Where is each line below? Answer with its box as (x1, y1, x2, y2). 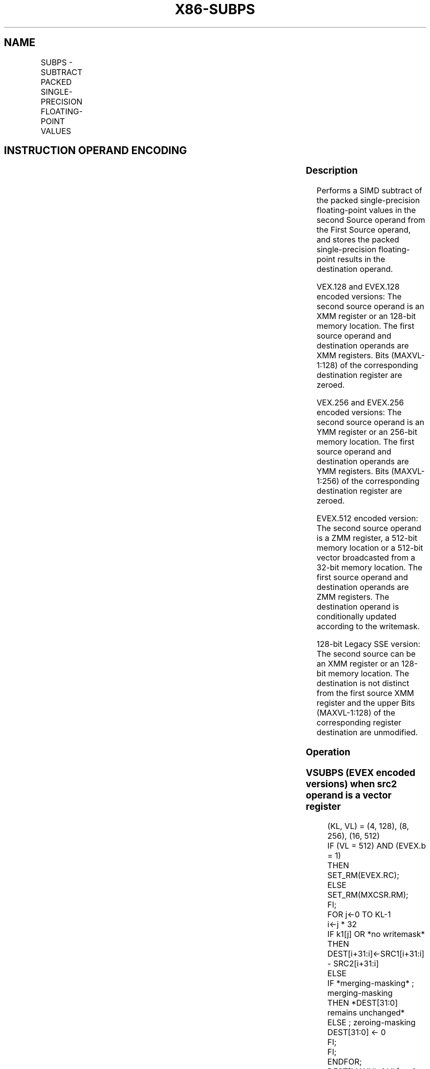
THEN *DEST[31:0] (327, 998, 398, 1008)
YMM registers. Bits (317, 466, 389, 477)
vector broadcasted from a (317, 553, 415, 563)
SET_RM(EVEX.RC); (327, 870, 400, 881)
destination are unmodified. (317, 727, 418, 738)
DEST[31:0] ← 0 (327, 1027, 386, 1038)
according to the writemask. (317, 621, 420, 632)
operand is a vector (306, 789, 392, 801)
